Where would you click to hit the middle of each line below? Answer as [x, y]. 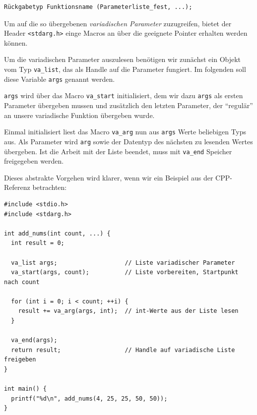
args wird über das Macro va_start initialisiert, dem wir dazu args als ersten [124, 95]
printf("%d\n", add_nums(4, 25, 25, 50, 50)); [89, 398]
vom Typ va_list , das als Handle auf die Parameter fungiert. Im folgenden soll [125, 69]
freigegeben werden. [34, 161]
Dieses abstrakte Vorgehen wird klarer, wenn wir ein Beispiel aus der [109, 177]
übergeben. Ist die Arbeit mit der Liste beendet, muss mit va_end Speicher [118, 151]
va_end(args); [34, 340]
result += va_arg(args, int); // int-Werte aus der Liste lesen [128, 311]
